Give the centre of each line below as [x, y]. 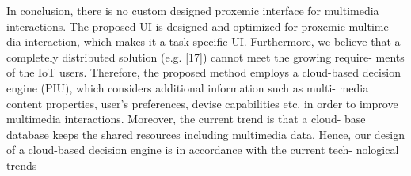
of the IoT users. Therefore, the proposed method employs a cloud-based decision [204, 72]
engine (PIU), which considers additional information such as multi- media [188, 87]
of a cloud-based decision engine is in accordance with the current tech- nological [203, 150]
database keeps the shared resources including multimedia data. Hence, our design [206, 134]
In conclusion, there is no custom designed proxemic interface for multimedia [193, 10]
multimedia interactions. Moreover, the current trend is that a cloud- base [186, 119]
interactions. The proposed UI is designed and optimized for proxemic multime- [200, 26]
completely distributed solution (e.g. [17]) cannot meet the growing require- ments [205, 56]
